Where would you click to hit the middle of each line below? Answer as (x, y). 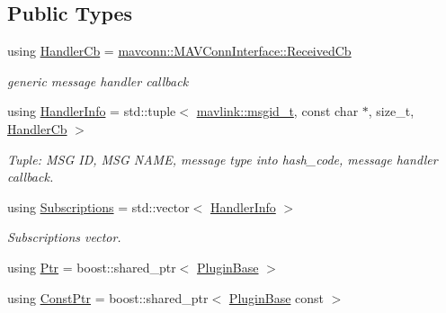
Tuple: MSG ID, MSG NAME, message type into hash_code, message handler (223, 159)
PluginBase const (276, 297)
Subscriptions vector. (64, 237)
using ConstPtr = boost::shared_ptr (108, 297)
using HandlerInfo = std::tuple (92, 111)
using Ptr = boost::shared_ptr (92, 267)
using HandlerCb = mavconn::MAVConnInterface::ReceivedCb (179, 51)
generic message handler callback (98, 80)
